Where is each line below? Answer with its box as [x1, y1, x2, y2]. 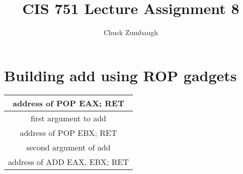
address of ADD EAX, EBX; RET [8, 155, 129, 167]
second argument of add [26, 141, 111, 153]
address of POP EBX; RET [20, 126, 117, 138]
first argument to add [31, 112, 106, 124]
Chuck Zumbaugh [103, 27, 158, 38]
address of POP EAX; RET [13, 97, 124, 109]
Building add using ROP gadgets [4, 65, 237, 85]
